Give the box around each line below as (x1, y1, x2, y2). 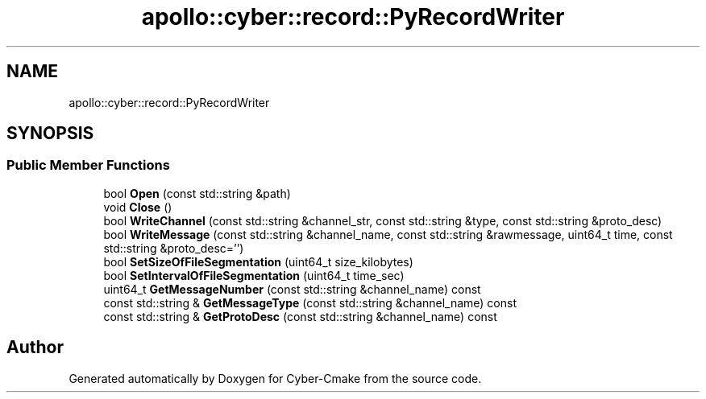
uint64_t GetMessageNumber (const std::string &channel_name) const (103, 282, 481, 296)
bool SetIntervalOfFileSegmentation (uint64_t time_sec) (103, 268, 405, 282)
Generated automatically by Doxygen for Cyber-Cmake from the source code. (69, 371, 482, 385)
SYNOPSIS (6, 123, 94, 144)
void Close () (103, 199, 172, 214)
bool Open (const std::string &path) (103, 186, 291, 200)
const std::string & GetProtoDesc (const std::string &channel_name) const (103, 309, 497, 323)
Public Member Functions (6, 157, 170, 174)
